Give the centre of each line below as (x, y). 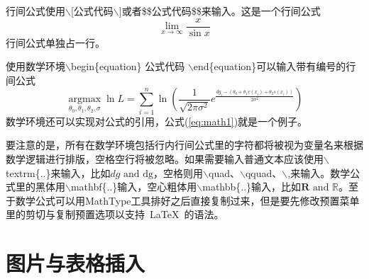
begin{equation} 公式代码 (128, 66)
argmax (85, 99)
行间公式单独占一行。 (55, 42)
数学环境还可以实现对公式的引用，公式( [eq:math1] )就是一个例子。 (157, 121)
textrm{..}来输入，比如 (58, 172)
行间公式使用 (35, 11)
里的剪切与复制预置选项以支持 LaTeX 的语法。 (115, 214)
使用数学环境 (35, 66)
